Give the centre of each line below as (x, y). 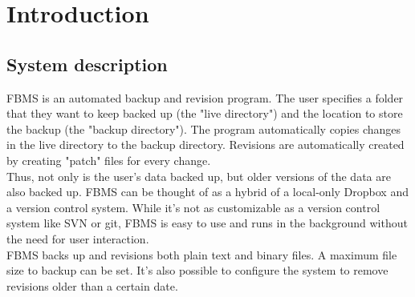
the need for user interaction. (78, 238)
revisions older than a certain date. (92, 285)
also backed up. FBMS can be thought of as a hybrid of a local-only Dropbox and (207, 192)
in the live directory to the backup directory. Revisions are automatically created (205, 144)
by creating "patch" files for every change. (109, 160)
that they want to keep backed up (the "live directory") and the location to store (205, 113)
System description (87, 64)
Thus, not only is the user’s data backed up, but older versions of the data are (199, 176)
